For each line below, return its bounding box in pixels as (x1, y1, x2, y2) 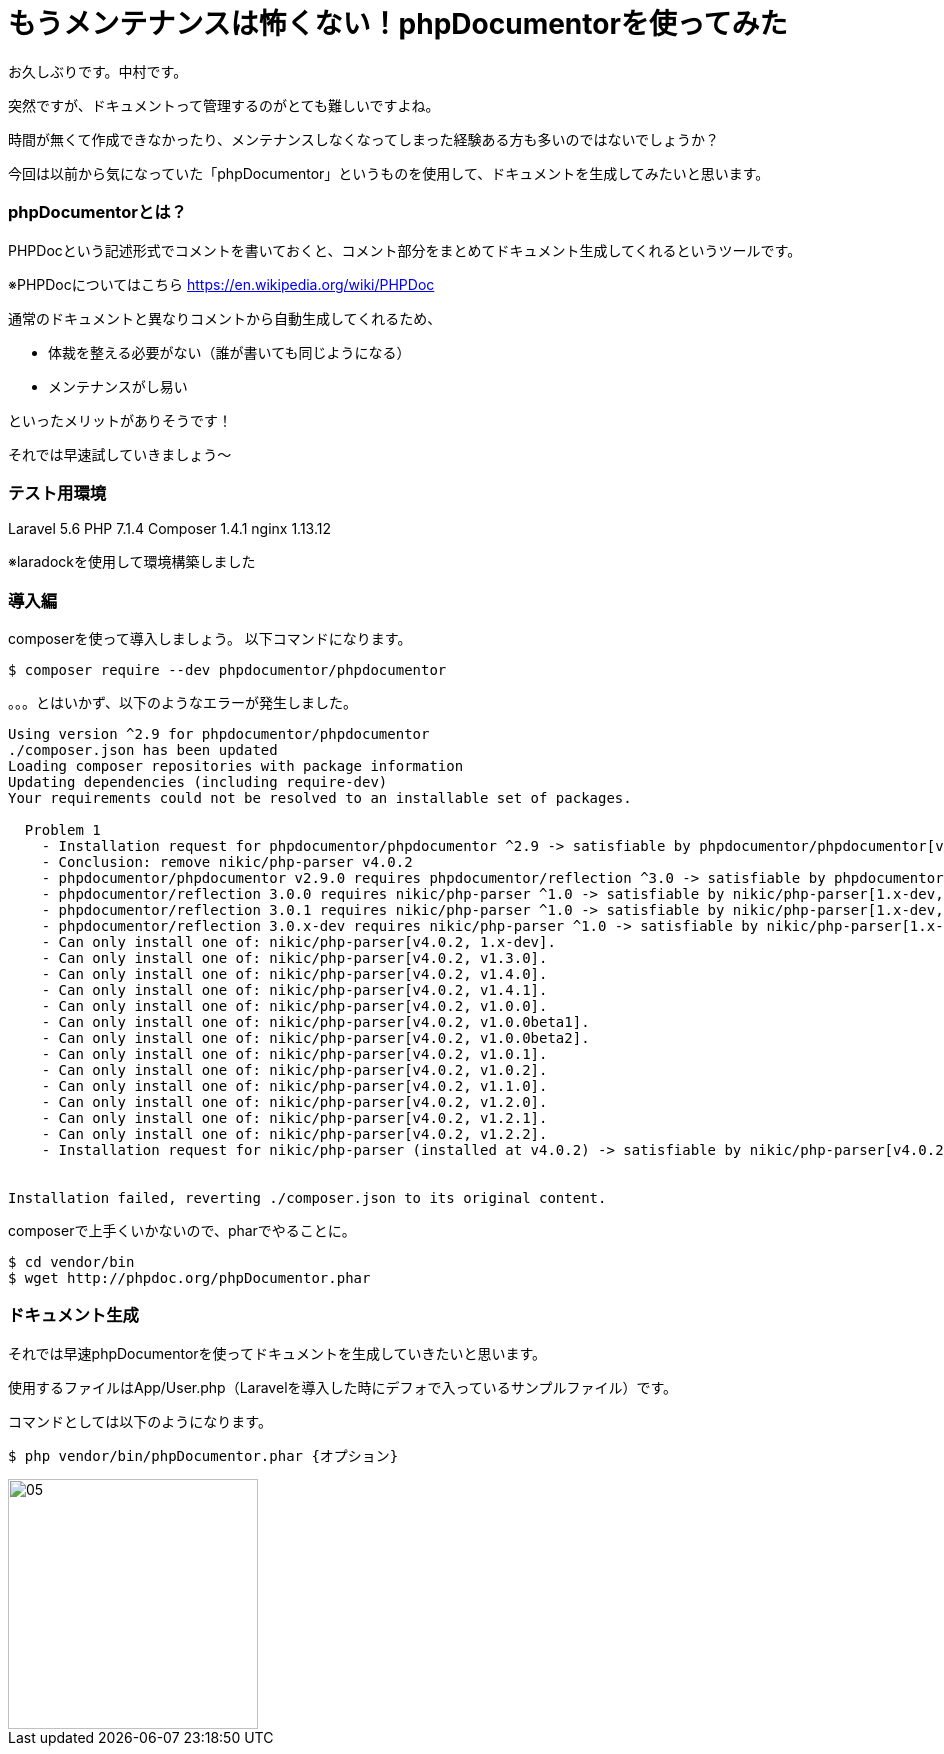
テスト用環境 (8, 482, 107, 503)
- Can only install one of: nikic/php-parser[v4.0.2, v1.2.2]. (41, 1126, 548, 1142)
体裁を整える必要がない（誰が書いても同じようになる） (48, 343, 411, 361)
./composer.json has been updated (8, 742, 278, 758)
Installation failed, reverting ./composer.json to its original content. (8, 1190, 607, 1206)
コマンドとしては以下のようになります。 (8, 1412, 272, 1430)
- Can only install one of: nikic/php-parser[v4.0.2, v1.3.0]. (41, 950, 548, 966)
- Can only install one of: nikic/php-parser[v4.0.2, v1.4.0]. (41, 966, 548, 982)
